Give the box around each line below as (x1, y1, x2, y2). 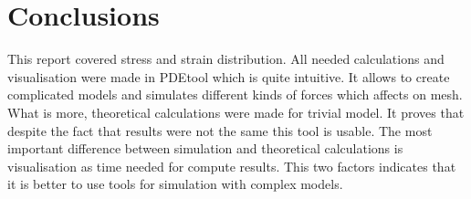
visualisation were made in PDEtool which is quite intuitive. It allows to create (7, 67, 450, 86)
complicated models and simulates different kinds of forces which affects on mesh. (7, 85, 463, 104)
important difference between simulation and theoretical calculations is (7, 139, 403, 158)
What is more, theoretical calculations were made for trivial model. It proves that (7, 102, 465, 121)
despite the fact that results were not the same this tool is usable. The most (7, 120, 433, 140)
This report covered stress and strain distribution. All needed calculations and (7, 49, 445, 68)
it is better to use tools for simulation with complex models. (7, 174, 343, 194)
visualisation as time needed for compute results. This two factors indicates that (7, 156, 456, 175)
